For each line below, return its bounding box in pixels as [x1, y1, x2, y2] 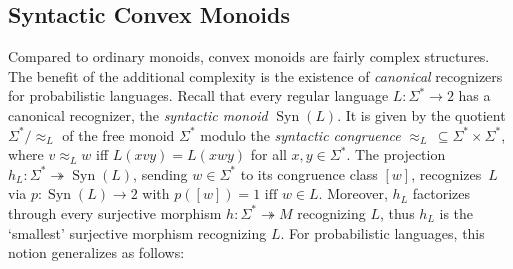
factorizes [412, 183, 471, 204]
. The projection [346, 144, 446, 165]
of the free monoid [62, 124, 175, 145]
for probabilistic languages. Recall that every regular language [8, 85, 389, 106]
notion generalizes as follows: [8, 242, 185, 263]
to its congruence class [240, 163, 378, 184]
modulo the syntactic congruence [200, 124, 401, 145]
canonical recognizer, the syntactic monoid [8, 104, 268, 125]
